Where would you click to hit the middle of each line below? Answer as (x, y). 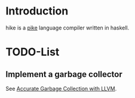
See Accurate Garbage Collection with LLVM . (61, 88)
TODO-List (33, 52)
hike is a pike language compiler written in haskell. (67, 28)
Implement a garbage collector (64, 74)
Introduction (37, 11)
